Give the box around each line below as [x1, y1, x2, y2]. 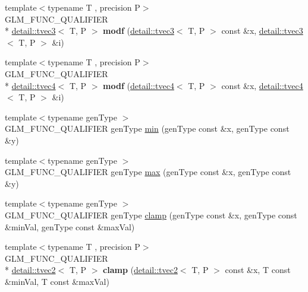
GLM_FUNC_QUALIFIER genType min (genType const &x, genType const [5, 122, 290, 135]
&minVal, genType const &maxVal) [5, 220, 135, 233]
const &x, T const [225, 264, 291, 276]
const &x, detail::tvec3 [221, 24, 303, 37]
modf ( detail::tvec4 [103, 79, 174, 91]
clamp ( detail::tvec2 [103, 264, 178, 276]
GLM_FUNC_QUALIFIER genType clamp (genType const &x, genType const [5, 208, 297, 221]
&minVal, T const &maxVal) [5, 275, 109, 287]
